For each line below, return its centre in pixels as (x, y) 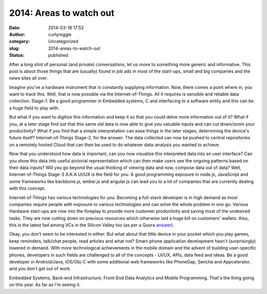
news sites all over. (28, 78)
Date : (15, 28)
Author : (17, 34)
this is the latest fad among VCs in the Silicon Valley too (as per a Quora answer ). (91, 225)
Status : (17, 55)
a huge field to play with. (34, 108)
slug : (14, 48)
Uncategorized (63, 42)
